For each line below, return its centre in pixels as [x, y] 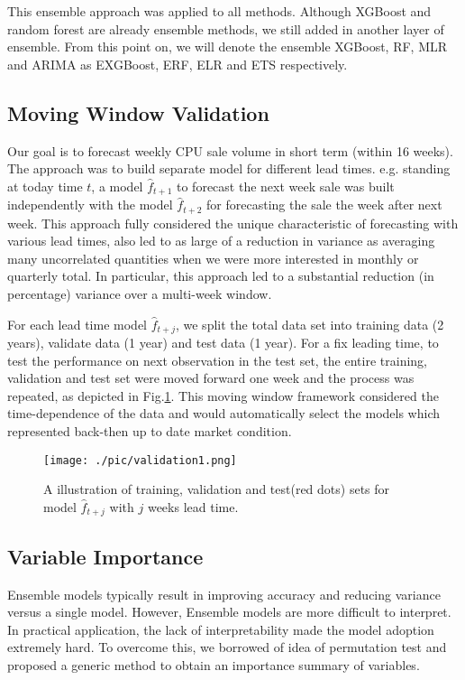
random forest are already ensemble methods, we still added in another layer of [226, 28]
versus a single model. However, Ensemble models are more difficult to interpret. [229, 612]
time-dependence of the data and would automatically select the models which [224, 413]
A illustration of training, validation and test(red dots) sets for [217, 489]
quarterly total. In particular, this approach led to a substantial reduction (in [221, 276]
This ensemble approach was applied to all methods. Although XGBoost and [219, 11]
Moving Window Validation [138, 112]
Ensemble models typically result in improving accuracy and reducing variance [224, 594]
